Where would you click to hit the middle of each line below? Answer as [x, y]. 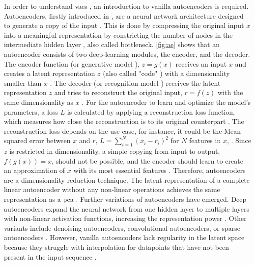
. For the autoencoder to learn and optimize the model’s [166, 102]
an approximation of [35, 170]
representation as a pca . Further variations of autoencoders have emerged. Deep [125, 199]
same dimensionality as [39, 102]
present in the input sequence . [50, 256]
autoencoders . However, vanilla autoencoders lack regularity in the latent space [124, 237]
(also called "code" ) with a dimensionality [166, 73]
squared [16, 140]
